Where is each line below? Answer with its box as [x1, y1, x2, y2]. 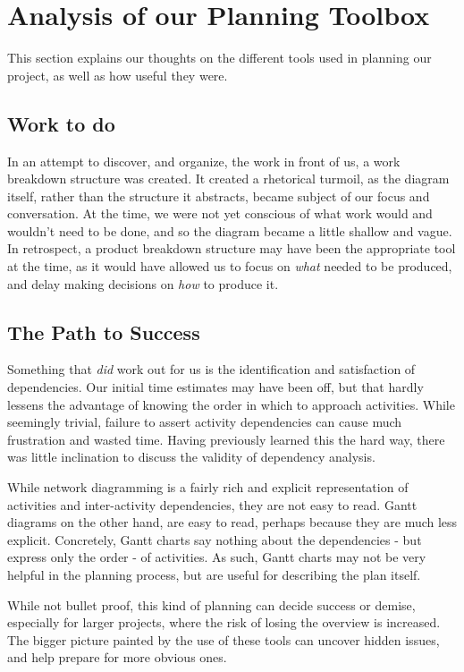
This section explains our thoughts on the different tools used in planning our [7, 48, 432, 67]
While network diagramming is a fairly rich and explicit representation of [7, 478, 409, 497]
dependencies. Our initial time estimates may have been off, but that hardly [7, 378, 424, 396]
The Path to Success [7, 318, 200, 345]
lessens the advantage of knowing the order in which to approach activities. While [7, 395, 455, 413]
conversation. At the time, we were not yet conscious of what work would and [7, 204, 433, 223]
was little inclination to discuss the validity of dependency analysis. [7, 447, 375, 466]
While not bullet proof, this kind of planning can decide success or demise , [7, 595, 416, 614]
